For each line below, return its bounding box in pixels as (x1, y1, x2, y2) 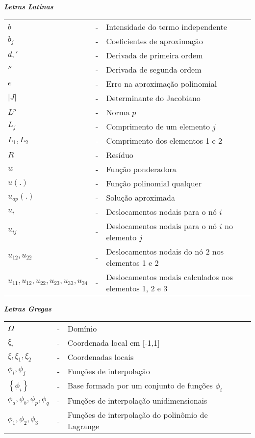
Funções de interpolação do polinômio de (67, 409, 208, 421)
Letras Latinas (4, 1, 53, 11)
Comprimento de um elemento (106, 120, 210, 132)
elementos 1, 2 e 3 (106, 282, 168, 294)
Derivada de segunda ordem (106, 63, 202, 75)
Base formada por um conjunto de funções (67, 380, 213, 391)
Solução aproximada (106, 191, 175, 203)
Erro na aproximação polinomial (106, 77, 217, 89)
